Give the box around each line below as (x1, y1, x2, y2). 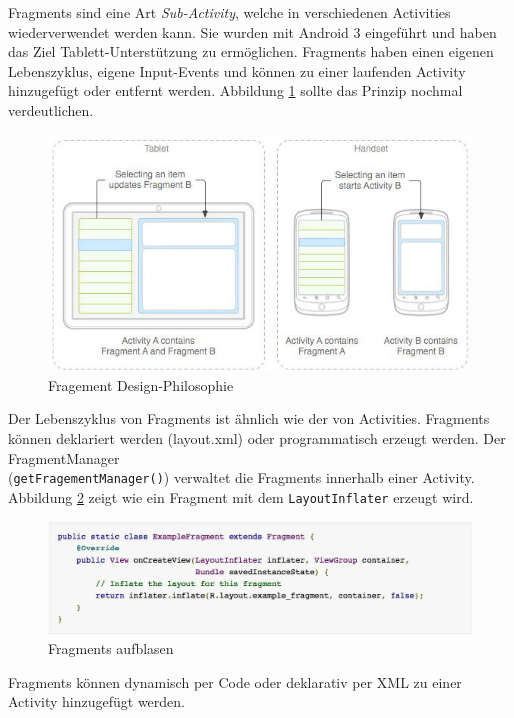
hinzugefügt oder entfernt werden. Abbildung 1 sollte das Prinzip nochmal (8, 80, 463, 101)
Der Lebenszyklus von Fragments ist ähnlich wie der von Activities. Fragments (8, 408, 490, 429)
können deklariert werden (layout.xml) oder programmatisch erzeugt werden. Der (8, 427, 506, 448)
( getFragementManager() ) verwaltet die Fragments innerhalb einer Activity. (8, 467, 475, 488)
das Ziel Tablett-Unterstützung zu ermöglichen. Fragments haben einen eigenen (8, 41, 494, 62)
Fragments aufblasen (48, 638, 174, 659)
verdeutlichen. (8, 99, 94, 120)
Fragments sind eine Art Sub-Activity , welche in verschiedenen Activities (8, 2, 451, 22)
